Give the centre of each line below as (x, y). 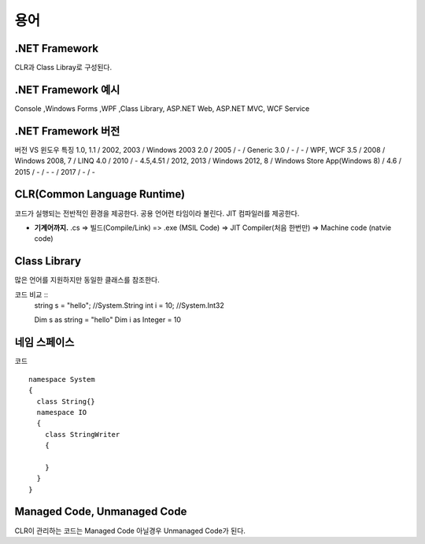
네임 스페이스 (44, 342)
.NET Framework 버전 (67, 131)
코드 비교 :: (31, 294)
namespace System (62, 379)
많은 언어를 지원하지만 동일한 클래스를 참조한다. (87, 280)
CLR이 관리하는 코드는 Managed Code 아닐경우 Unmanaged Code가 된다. (130, 531)
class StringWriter (82, 434)
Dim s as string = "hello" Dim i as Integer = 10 (107, 320)
